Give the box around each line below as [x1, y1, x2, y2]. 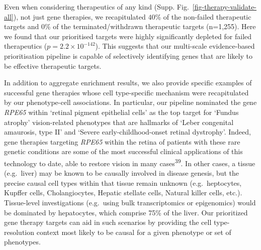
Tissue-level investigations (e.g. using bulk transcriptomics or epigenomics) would [4, 197, 256, 207]
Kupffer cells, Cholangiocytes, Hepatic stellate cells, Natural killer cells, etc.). [4, 187, 242, 198]
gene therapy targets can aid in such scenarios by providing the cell [4, 217, 212, 227]
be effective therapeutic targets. [4, 60, 102, 71]
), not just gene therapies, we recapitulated [13, 11, 146, 22]
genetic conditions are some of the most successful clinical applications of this [4, 146, 243, 157]
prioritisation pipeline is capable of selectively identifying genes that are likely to [4, 50, 252, 61]
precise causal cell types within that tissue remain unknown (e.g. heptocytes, [4, 177, 242, 188]
